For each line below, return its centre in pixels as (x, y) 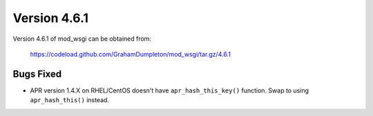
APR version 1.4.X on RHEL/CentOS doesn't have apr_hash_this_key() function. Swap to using (170, 90)
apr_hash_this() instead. (70, 100)
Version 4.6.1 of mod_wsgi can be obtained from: (82, 39)
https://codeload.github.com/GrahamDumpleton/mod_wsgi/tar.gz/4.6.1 (131, 54)
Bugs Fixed (37, 74)
